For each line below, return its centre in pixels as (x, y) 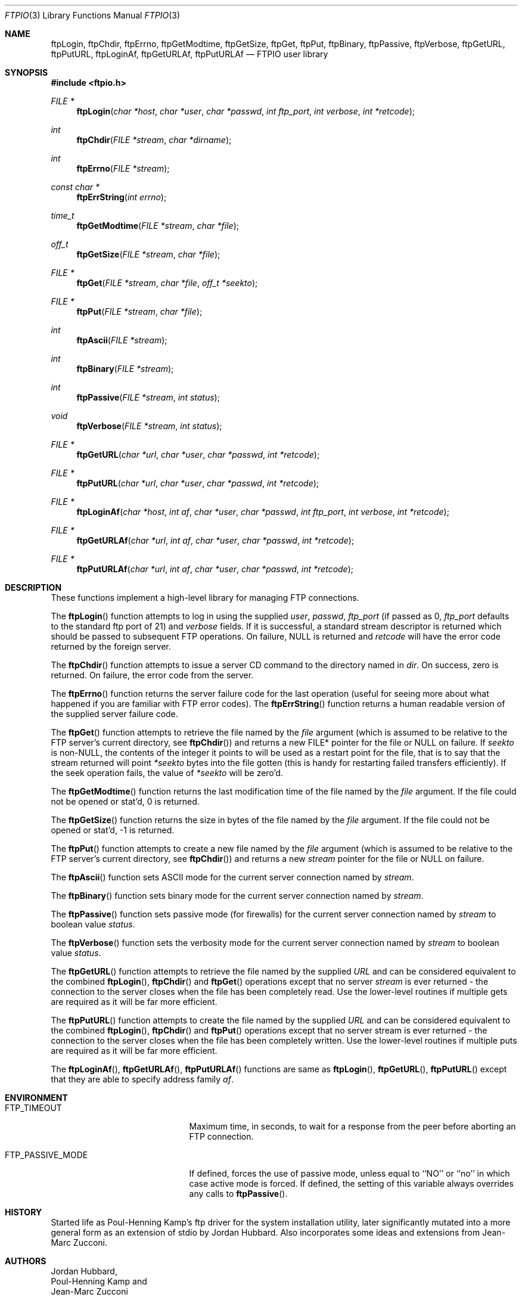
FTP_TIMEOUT (33, 1108)
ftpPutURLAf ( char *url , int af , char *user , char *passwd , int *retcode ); (215, 569)
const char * (75, 187)
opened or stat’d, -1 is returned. (113, 830)
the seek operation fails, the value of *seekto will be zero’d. (167, 773)
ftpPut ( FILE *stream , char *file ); (139, 311)
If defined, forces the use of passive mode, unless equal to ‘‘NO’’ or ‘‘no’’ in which (349, 1173)
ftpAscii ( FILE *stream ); (122, 340)
